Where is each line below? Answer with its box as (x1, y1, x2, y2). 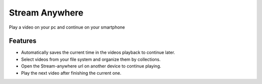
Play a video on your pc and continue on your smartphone (9, 24, 125, 30)
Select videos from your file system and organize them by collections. (21, 56, 161, 62)
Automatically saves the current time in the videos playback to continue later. (21, 50, 176, 55)
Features (9, 37, 36, 45)
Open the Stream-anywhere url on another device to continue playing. (21, 63, 162, 69)
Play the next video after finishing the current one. (21, 70, 121, 76)
